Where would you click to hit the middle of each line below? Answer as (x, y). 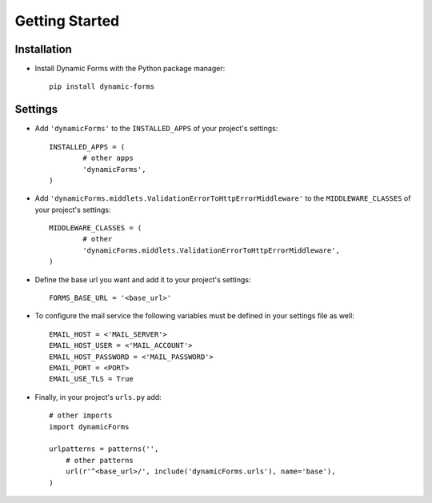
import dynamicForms (89, 427)
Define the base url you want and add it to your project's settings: (143, 279)
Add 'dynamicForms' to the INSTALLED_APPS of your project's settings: (156, 129)
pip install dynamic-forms (102, 87)
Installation (43, 49)
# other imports (81, 415)
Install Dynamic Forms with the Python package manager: (130, 69)
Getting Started (67, 21)
